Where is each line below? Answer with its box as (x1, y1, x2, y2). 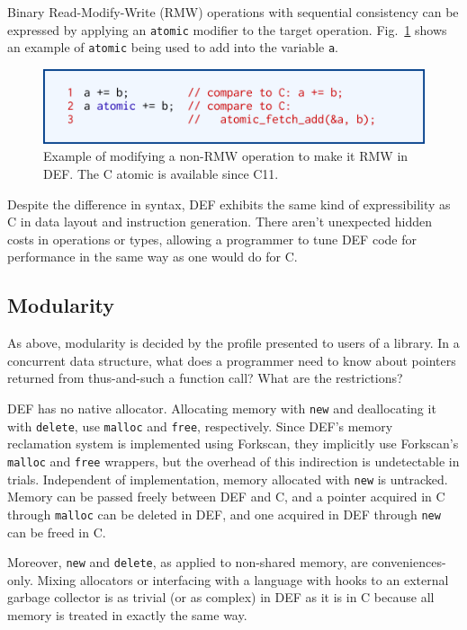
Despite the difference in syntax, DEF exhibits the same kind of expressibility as (7, 194, 451, 213)
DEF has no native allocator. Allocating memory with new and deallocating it (7, 399, 436, 418)
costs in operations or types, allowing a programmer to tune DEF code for (7, 229, 417, 248)
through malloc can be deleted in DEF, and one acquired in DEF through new (7, 504, 441, 523)
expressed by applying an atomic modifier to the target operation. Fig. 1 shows (7, 20, 447, 39)
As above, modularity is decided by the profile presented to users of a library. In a (7, 333, 460, 352)
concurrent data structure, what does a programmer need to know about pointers (7, 350, 456, 369)
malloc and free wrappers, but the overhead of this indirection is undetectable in (7, 451, 460, 470)
